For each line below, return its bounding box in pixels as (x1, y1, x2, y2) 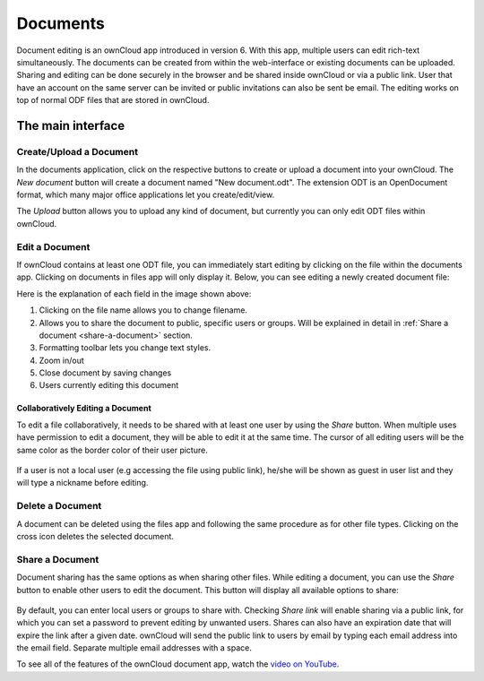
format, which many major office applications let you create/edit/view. (16, 189, 275, 201)
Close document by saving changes (39, 367, 172, 378)
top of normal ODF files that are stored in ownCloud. (16, 95, 210, 106)
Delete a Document (16, 500, 102, 513)
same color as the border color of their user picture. (16, 444, 208, 455)
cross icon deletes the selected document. (16, 530, 175, 541)
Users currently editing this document (39, 380, 179, 391)
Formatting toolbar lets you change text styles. (39, 342, 211, 353)
